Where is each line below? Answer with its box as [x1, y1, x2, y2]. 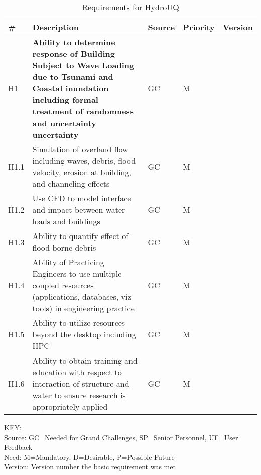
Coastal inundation [32, 82, 109, 94]
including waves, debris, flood [32, 155, 136, 166]
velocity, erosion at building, [32, 166, 132, 178]
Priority [183, 21, 215, 33]
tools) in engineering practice [32, 302, 135, 314]
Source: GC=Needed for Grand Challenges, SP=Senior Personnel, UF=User [4, 432, 238, 442]
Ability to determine [32, 36, 115, 48]
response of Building [32, 48, 115, 59]
